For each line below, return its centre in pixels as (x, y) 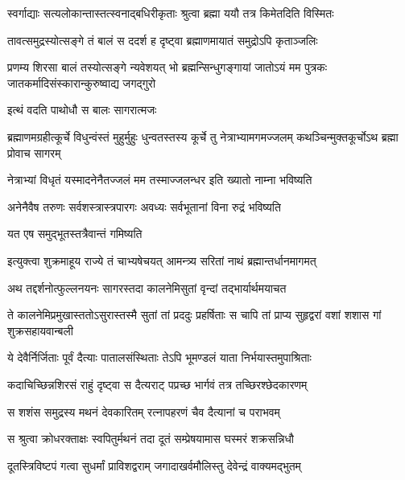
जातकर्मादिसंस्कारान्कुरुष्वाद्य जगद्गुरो (82, 82)
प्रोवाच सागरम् (34, 152)
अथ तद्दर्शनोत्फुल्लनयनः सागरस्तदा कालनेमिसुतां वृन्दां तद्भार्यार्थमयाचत (147, 287)
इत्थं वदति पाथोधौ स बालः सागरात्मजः (82, 110)
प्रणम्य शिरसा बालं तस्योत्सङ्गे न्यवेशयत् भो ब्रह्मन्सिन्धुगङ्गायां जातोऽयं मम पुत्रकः (167, 67)
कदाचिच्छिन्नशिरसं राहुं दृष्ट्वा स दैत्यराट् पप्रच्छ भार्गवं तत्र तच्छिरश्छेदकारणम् (157, 384)
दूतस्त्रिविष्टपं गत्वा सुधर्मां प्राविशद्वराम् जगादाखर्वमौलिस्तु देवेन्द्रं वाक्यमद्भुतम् (154, 465)
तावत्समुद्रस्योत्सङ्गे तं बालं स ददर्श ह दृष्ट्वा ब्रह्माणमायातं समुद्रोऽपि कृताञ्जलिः (163, 40)
